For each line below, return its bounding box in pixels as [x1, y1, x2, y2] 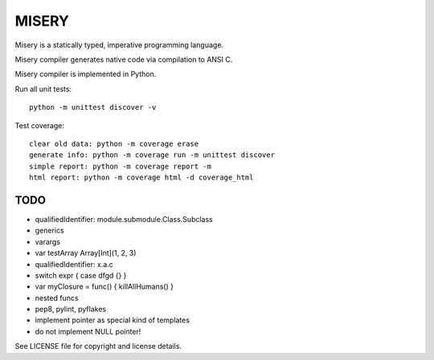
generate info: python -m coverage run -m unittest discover [29, 151, 275, 160]
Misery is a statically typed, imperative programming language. [14, 40, 224, 50]
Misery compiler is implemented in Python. [14, 69, 157, 79]
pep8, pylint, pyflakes [35, 305, 107, 314]
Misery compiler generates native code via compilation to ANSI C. [14, 55, 233, 64]
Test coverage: [14, 120, 64, 130]
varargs [35, 237, 60, 246]
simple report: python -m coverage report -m [29, 161, 212, 171]
